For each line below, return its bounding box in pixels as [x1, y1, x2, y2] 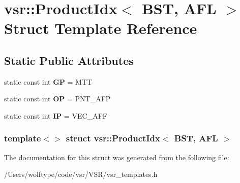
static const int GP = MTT [4, 76, 93, 87]
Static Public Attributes [4, 52, 134, 68]
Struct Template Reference [4, 18, 197, 39]
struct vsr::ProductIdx [66, 132, 160, 144]
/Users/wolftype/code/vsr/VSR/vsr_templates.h [4, 169, 158, 179]
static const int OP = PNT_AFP [4, 93, 111, 104]
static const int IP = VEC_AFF [4, 110, 107, 121]
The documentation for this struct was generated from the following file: [4, 152, 229, 162]
